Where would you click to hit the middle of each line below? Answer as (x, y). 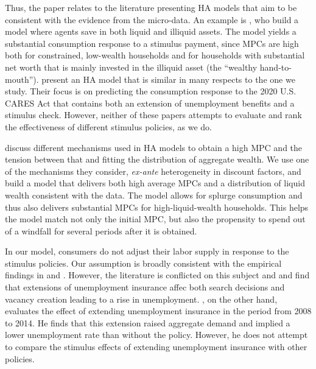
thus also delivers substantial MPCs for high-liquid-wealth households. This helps (157, 207)
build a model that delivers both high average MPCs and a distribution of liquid (155, 183)
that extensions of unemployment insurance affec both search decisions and (145, 287)
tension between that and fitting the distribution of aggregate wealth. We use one (157, 159)
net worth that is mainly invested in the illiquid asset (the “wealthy (131, 67)
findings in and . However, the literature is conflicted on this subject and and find (157, 275)
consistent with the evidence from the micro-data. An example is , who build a (152, 19)
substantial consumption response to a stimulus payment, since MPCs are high (152, 43)
